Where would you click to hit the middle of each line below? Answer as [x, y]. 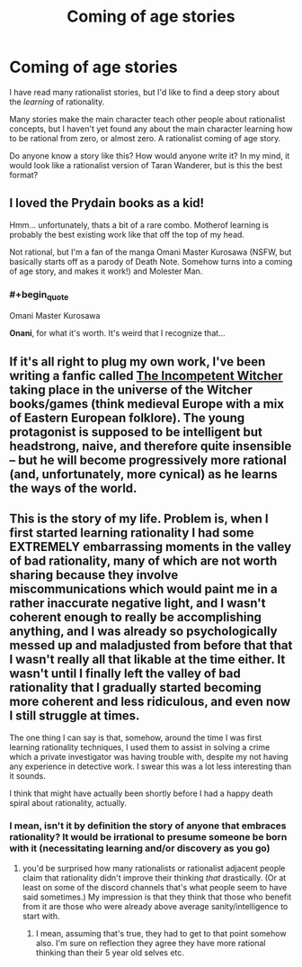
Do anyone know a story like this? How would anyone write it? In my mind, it [150, 156]
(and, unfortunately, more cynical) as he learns [144, 474]
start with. [41, 916]
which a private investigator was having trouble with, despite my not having [149, 756]
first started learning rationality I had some [132, 533]
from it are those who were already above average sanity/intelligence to [155, 906]
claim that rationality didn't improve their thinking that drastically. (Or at [154, 877]
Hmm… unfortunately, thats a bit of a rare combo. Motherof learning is [139, 225]
